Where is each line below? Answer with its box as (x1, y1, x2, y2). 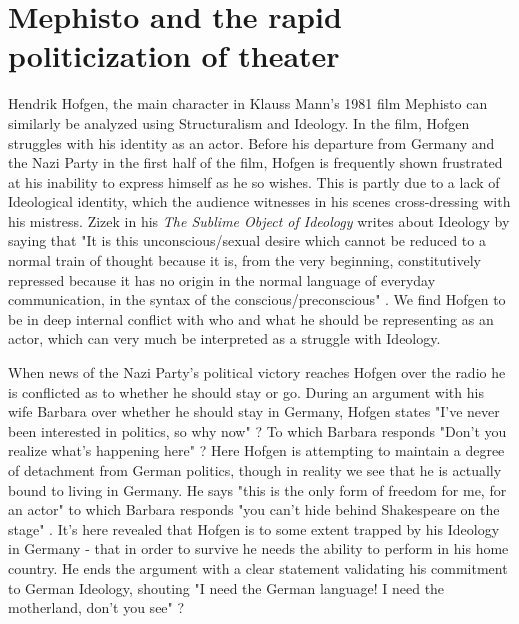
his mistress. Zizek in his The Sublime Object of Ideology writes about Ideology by (8, 210, 510, 231)
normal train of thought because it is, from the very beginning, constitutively (8, 250, 481, 271)
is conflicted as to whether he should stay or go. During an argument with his (8, 381, 484, 402)
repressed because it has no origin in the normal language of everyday (8, 269, 436, 290)
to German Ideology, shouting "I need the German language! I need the (8, 577, 445, 598)
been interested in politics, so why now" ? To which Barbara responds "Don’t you (8, 420, 507, 441)
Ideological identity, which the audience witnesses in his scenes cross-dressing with (8, 191, 511, 212)
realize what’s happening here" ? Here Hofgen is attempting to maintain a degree (8, 440, 505, 461)
